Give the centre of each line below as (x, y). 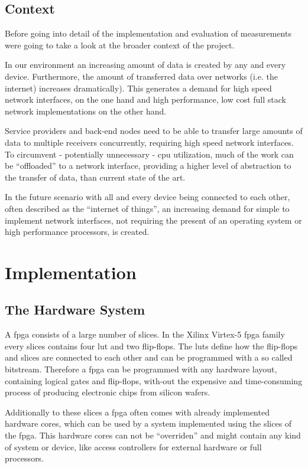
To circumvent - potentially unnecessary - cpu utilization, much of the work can (149, 154)
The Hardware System (75, 310)
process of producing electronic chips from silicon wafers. (108, 392)
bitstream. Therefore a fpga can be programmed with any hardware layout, (141, 369)
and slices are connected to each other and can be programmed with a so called (149, 357)
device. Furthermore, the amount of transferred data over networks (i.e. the (141, 76)
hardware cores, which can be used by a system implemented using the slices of (148, 423)
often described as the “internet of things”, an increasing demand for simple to (147, 208)
